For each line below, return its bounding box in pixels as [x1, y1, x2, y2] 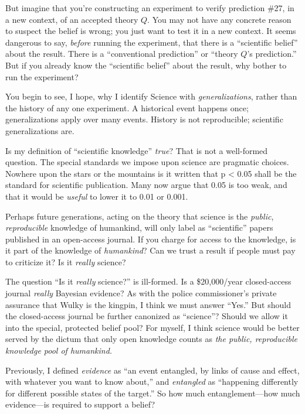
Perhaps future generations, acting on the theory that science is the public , [5, 210, 274, 222]
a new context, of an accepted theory [5, 13, 138, 25]
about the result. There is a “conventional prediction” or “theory [5, 47, 238, 60]
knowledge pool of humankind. [5, 344, 113, 357]
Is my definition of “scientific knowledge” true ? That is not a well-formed [5, 144, 268, 156]
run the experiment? [5, 70, 79, 83]
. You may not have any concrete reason [147, 13, 292, 25]
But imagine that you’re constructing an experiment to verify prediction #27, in [5, 2, 294, 13]
